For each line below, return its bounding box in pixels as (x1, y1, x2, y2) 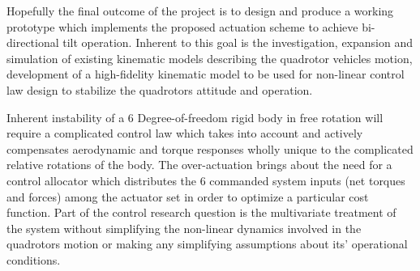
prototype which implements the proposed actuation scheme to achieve (6, 18, 358, 35)
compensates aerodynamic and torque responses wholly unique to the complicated (6, 140, 414, 157)
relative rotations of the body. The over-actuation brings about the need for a (6, 156, 392, 173)
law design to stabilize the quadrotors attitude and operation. (6, 81, 313, 98)
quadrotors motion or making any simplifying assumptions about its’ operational (6, 235, 408, 252)
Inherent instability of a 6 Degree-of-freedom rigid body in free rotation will (6, 108, 384, 125)
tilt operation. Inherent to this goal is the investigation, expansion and (62, 34, 413, 51)
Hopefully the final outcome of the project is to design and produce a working (6, 2, 394, 19)
